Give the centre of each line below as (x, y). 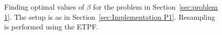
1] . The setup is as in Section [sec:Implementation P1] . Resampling (110, 16)
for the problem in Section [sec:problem (155, 7)
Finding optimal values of (44, 7)
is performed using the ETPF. (52, 27)
